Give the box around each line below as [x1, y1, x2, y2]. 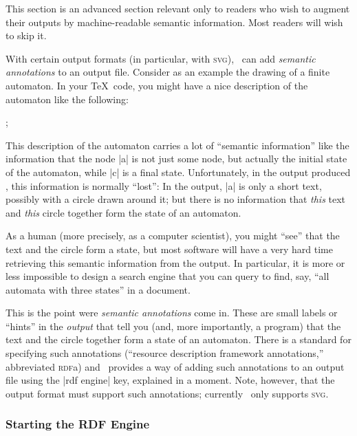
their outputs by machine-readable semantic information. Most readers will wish [6, 14, 343, 29]
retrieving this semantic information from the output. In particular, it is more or [6, 255, 345, 270]
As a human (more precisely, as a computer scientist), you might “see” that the [6, 228, 340, 243]
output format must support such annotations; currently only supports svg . [6, 386, 329, 400]
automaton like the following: [6, 91, 129, 106]
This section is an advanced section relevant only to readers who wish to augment [6, 1, 350, 15]
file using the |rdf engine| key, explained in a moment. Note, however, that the [6, 373, 335, 387]
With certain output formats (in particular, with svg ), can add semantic [6, 51, 316, 65]
